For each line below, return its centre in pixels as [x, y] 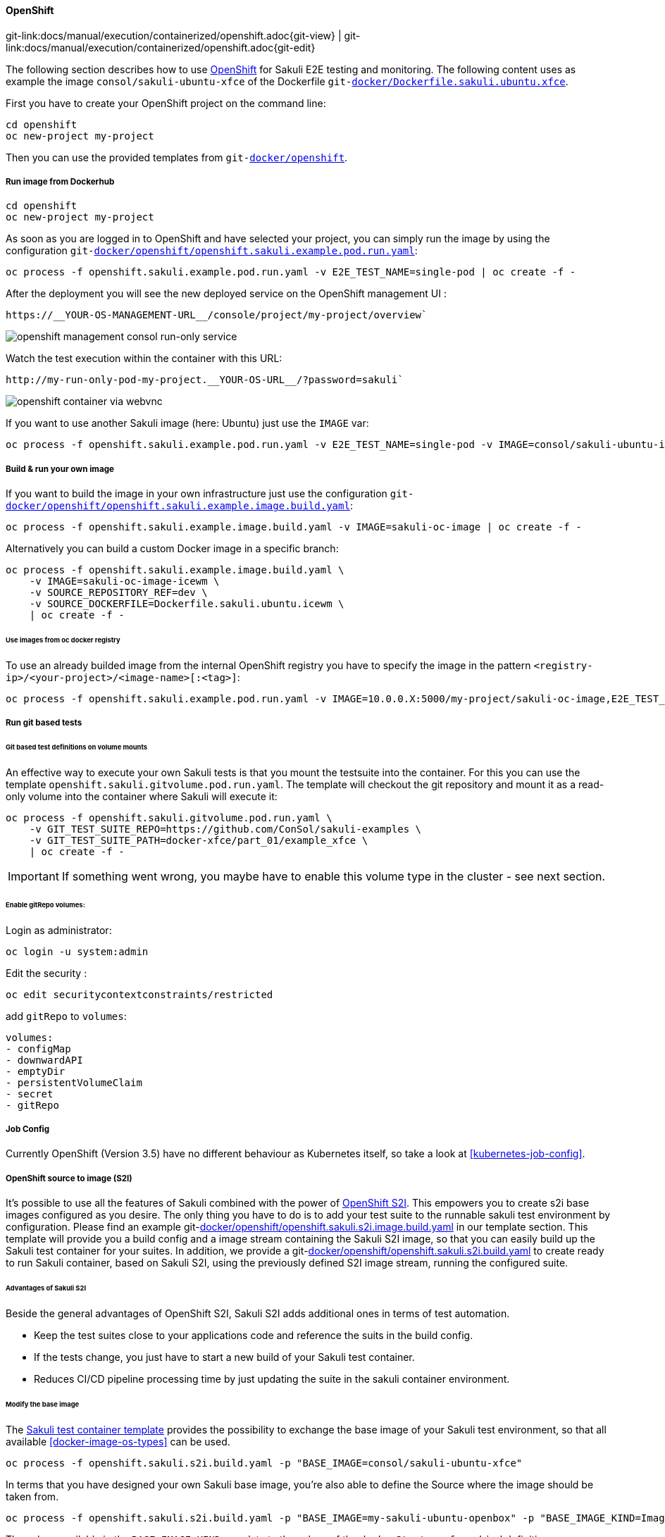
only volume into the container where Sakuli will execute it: [142, 796]
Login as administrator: [59, 930]
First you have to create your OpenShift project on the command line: [166, 103]
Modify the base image [43, 1404]
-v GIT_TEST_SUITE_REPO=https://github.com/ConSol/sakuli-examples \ [225, 829]
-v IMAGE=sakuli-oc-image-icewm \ [124, 581]
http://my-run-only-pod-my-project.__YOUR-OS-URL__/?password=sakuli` [205, 380]
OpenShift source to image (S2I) [69, 1178]
